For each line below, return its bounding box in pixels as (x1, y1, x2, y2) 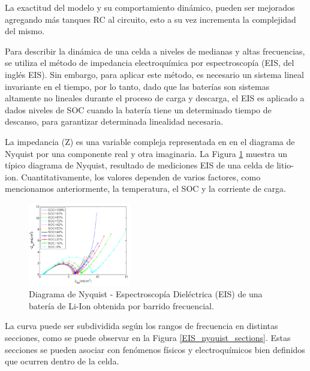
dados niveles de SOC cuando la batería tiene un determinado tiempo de (5, 103, 272, 116)
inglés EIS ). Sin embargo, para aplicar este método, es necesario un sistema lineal (5, 68, 304, 80)
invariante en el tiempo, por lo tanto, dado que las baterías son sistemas (5, 80, 270, 92)
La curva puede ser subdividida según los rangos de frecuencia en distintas (5, 319, 278, 332)
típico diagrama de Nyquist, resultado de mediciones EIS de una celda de (5, 159, 274, 171)
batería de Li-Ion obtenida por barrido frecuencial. (29, 299, 214, 312)
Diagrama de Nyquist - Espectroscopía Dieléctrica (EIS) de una (29, 288, 263, 300)
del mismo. (5, 25, 45, 37)
